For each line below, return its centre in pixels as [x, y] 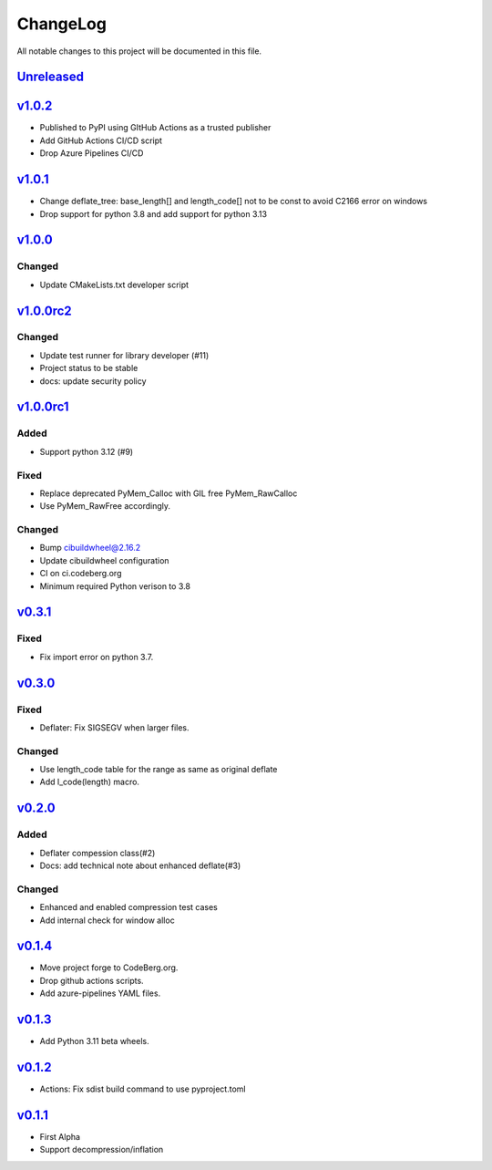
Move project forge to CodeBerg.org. [109, 968]
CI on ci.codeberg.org [81, 574]
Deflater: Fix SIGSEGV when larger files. [114, 727]
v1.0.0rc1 [43, 407]
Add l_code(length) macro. [90, 782]
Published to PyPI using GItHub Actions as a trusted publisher [155, 128]
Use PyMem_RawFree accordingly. [105, 506]
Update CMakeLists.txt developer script [114, 285]
